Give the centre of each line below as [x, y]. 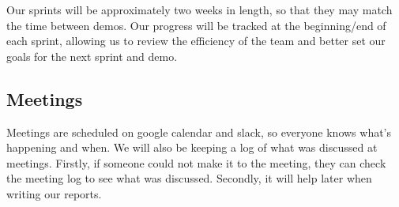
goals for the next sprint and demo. [92, 56]
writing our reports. [54, 193]
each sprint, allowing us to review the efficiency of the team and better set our [196, 41]
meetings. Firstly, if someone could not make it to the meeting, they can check [196, 162]
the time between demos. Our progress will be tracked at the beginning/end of [196, 25]
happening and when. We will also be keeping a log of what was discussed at [192, 147]
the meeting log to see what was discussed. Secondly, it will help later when [189, 178]
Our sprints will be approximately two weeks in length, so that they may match [199, 9]
